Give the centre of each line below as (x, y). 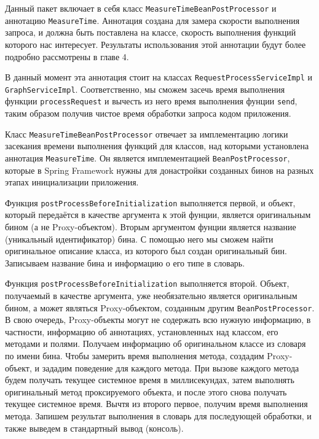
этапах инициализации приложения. (72, 182)
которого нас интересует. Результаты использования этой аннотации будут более (156, 44)
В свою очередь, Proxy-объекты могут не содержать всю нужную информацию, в (158, 320)
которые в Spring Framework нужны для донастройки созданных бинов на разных (159, 170)
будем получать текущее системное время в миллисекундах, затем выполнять (150, 380)
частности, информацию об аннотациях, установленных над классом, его (142, 331)
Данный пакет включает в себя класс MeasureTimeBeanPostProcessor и (141, 8)
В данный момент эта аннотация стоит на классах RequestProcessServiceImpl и (159, 77)
